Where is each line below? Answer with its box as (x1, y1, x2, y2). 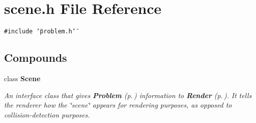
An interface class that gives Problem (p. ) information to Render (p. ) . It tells (4, 90, 252, 100)
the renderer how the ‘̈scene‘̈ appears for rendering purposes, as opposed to (4, 100, 232, 110)
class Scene (4, 73, 41, 83)
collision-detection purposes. (4, 109, 90, 120)
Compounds (4, 50, 67, 65)
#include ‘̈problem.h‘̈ (4, 28, 76, 35)
